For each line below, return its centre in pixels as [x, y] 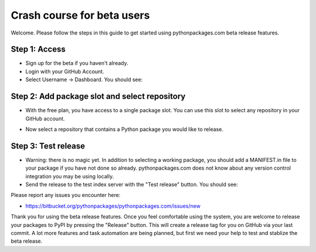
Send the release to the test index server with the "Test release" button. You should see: [132, 184]
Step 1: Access [38, 49]
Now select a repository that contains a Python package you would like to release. [124, 129]
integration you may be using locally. [70, 176]
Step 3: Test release [48, 146]
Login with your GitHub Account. [65, 71]
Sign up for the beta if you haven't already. [77, 63]
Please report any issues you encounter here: [66, 195]
